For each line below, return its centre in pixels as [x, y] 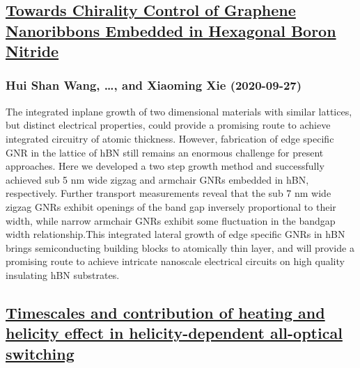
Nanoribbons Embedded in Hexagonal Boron [171, 30]
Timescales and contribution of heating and [165, 312]
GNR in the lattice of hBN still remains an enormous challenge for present [165, 152]
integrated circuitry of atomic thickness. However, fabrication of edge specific [170, 138]
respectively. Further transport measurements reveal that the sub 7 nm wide [169, 193]
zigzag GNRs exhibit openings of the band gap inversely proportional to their [171, 206]
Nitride [32, 51]
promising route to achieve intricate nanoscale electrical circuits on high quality [175, 261]
